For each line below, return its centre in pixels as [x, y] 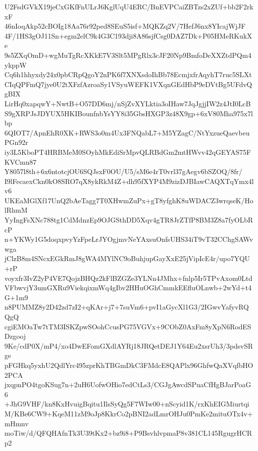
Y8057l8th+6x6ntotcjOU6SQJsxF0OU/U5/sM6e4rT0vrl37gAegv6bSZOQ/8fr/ [124, 171]
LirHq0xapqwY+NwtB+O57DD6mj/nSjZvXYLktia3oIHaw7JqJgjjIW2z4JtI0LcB [128, 103]
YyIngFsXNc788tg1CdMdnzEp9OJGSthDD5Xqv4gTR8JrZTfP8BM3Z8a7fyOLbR [129, 220]
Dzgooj [15, 336]
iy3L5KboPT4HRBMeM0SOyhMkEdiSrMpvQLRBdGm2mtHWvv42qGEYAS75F [128, 152]
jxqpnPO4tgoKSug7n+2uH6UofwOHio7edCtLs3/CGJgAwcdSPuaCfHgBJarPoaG [128, 384]
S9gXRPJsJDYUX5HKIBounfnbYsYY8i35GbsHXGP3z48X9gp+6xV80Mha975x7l [129, 113]
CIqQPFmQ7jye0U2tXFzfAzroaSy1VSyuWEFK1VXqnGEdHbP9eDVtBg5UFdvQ [128, 84]
